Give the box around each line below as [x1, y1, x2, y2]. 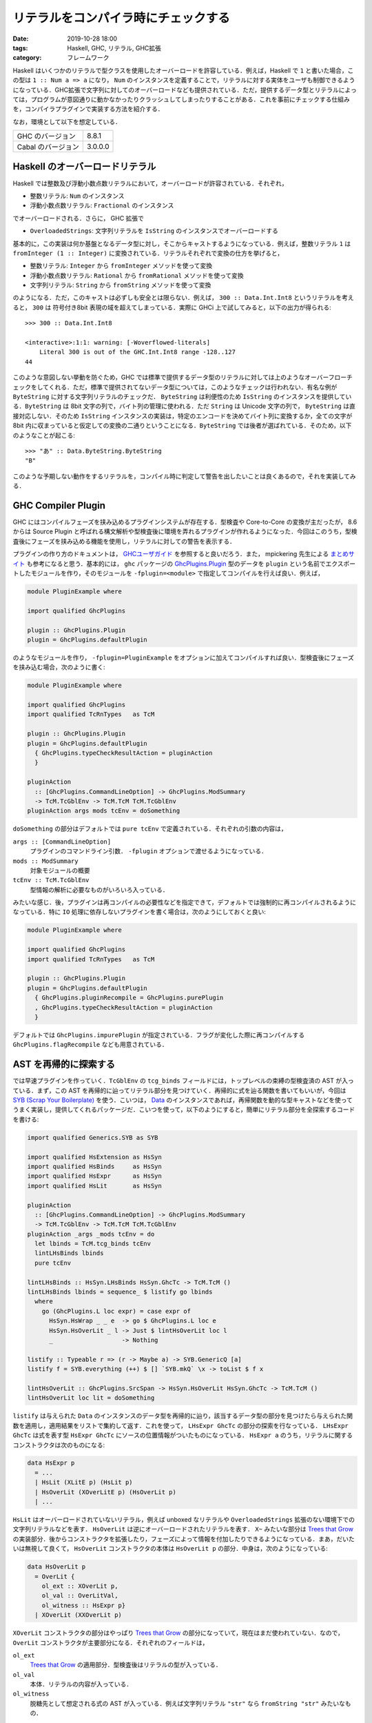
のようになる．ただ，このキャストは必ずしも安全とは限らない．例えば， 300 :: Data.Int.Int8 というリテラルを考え [12, 294, 354, 302]
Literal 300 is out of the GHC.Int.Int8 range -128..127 [39, 348, 236, 356]
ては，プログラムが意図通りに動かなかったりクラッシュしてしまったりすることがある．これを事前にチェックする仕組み [12, 95, 351, 103]
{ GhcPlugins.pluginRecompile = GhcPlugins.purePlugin [34, 994, 224, 1002]
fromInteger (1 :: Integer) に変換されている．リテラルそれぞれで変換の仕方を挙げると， [12, 249, 284, 257]
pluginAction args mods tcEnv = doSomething [27, 807, 180, 815]
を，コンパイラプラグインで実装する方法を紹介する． [12, 105, 164, 113]
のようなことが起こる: [12, 431, 76, 439]
